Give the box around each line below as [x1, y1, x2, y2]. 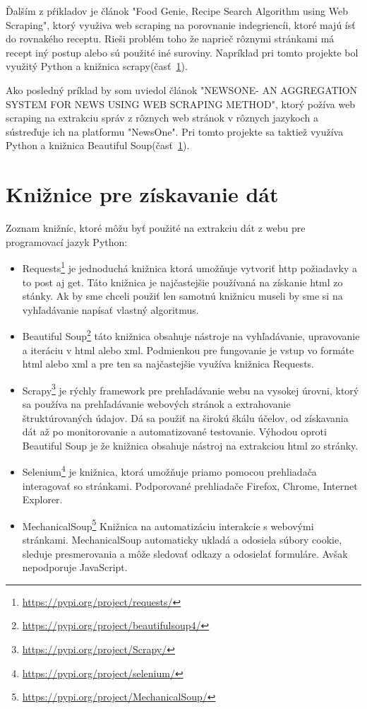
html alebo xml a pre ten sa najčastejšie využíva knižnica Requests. [22, 356, 314, 371]
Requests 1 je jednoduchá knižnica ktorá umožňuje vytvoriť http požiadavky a [22, 259, 357, 275]
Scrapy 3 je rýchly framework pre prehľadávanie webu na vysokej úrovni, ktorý [22, 380, 359, 397]
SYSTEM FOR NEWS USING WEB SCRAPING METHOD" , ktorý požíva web [6, 96, 356, 111]
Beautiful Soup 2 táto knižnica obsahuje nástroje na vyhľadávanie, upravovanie [22, 327, 360, 343]
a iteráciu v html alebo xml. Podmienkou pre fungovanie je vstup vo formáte [22, 342, 354, 357]
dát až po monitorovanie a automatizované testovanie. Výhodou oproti [22, 424, 327, 439]
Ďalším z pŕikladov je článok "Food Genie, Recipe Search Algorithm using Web [6, 4, 348, 18]
